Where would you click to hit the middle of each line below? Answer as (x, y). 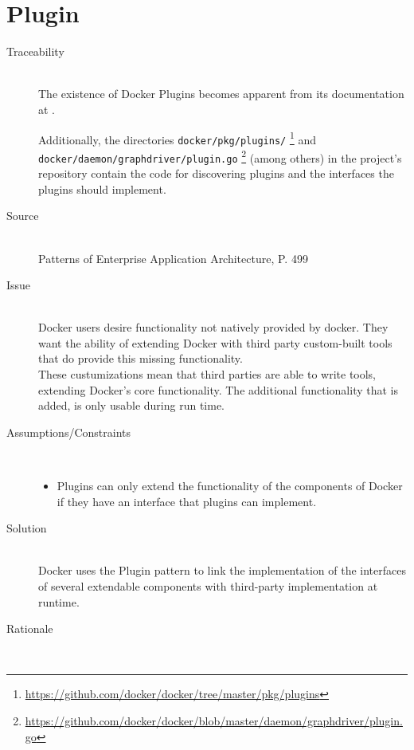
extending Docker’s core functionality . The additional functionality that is (218, 389)
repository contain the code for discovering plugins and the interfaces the (216, 173)
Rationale (30, 628)
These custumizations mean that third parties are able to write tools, (207, 374)
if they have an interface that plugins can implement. (187, 501)
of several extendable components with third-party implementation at (208, 586)
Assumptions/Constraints (68, 432)
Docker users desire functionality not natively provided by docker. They (213, 327)
